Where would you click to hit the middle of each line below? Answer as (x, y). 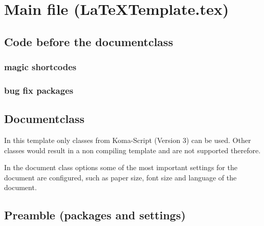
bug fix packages (39, 90)
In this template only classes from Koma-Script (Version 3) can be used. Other (128, 140)
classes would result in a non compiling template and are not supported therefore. (133, 150)
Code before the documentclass (89, 41)
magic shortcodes (40, 67)
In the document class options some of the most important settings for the (121, 167)
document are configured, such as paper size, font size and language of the (120, 177)
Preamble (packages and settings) (95, 215)
